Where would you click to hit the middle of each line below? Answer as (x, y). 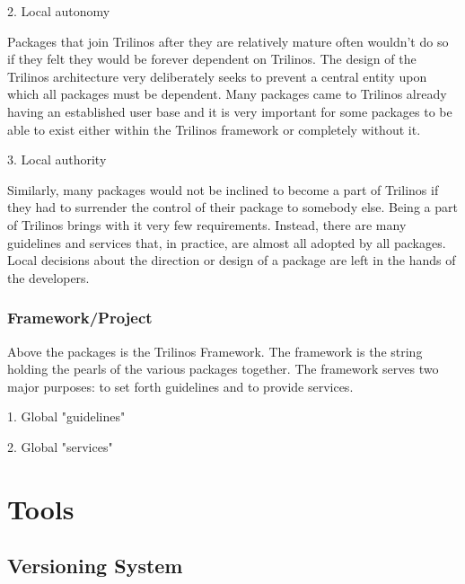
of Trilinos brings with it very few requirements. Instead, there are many (207, 224)
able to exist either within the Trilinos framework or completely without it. (214, 129)
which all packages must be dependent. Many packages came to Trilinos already (227, 94)
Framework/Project (80, 318)
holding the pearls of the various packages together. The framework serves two (223, 369)
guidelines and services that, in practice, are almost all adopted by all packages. (227, 242)
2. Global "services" (60, 446)
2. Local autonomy (59, 11)
